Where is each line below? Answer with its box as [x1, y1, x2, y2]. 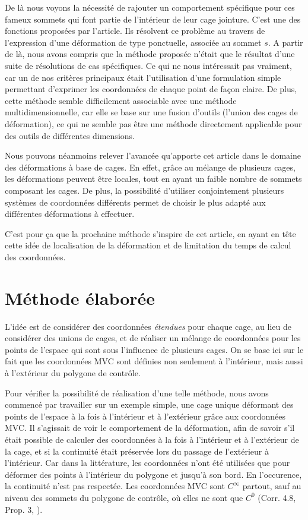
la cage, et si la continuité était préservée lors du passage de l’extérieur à [5, 445, 269, 457]
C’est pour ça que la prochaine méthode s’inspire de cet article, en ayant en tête [5, 227, 296, 239]
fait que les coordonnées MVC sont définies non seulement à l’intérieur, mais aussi [5, 355, 303, 367]
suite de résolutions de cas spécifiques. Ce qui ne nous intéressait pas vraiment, [5, 59, 292, 71]
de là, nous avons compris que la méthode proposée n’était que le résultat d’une [5, 48, 295, 60]
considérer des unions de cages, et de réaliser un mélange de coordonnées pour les [5, 332, 301, 344]
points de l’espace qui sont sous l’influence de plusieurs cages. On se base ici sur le [5, 343, 304, 355]
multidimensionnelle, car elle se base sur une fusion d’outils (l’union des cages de [5, 106, 298, 118]
